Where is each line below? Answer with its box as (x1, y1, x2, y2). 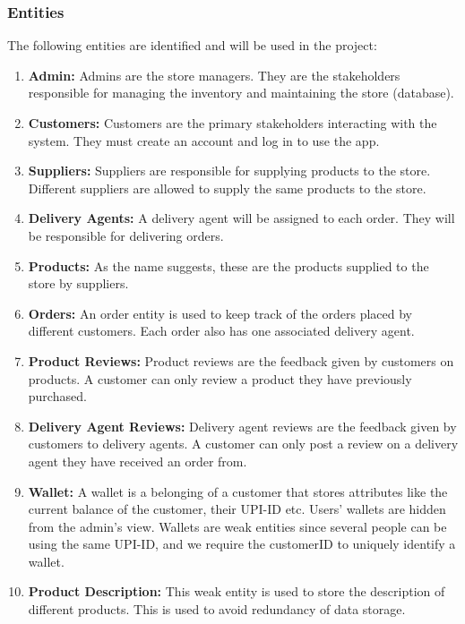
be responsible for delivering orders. (28, 226, 224, 244)
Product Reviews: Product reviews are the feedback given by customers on (28, 351, 454, 370)
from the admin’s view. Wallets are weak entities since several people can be (28, 517, 447, 535)
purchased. (28, 387, 87, 406)
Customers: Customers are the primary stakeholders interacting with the (28, 114, 437, 132)
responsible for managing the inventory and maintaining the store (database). (28, 83, 454, 102)
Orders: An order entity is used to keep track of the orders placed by (28, 303, 412, 322)
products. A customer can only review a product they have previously (28, 369, 412, 388)
